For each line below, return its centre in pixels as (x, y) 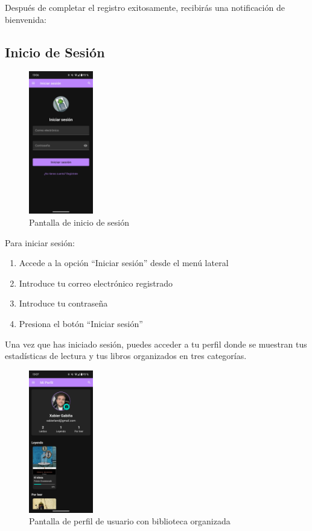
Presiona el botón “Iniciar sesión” (81, 323)
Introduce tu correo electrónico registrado (96, 283)
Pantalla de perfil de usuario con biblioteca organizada (130, 521)
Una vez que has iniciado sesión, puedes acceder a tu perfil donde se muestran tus (156, 344)
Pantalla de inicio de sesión (79, 222)
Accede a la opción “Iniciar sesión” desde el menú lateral (124, 263)
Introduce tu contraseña (63, 303)
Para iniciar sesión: (40, 242)
